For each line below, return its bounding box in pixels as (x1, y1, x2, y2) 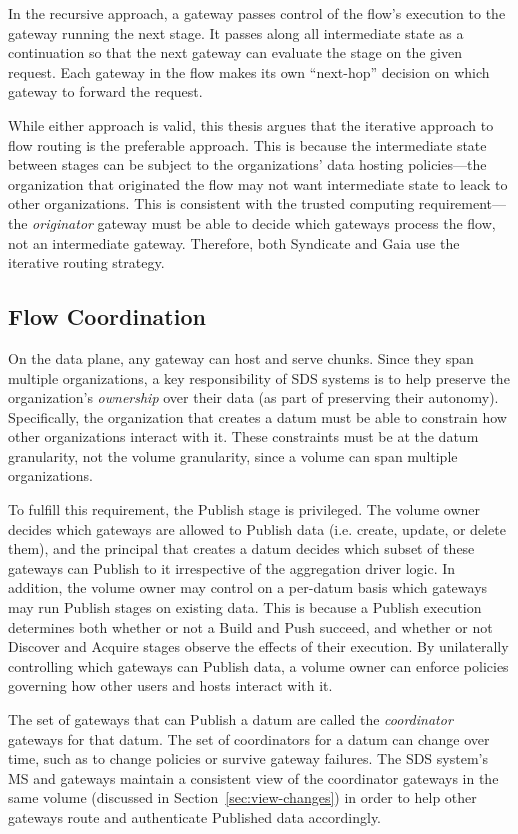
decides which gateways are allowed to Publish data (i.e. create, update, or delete (8, 518, 506, 539)
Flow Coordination (8, 301, 206, 332)
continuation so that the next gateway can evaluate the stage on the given (8, 42, 462, 63)
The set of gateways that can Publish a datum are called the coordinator (8, 709, 453, 730)
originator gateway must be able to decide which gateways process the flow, (32, 212, 496, 233)
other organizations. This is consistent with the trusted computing (8, 193, 415, 214)
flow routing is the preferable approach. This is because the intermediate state (8, 134, 487, 155)
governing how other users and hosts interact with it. (8, 675, 333, 696)
